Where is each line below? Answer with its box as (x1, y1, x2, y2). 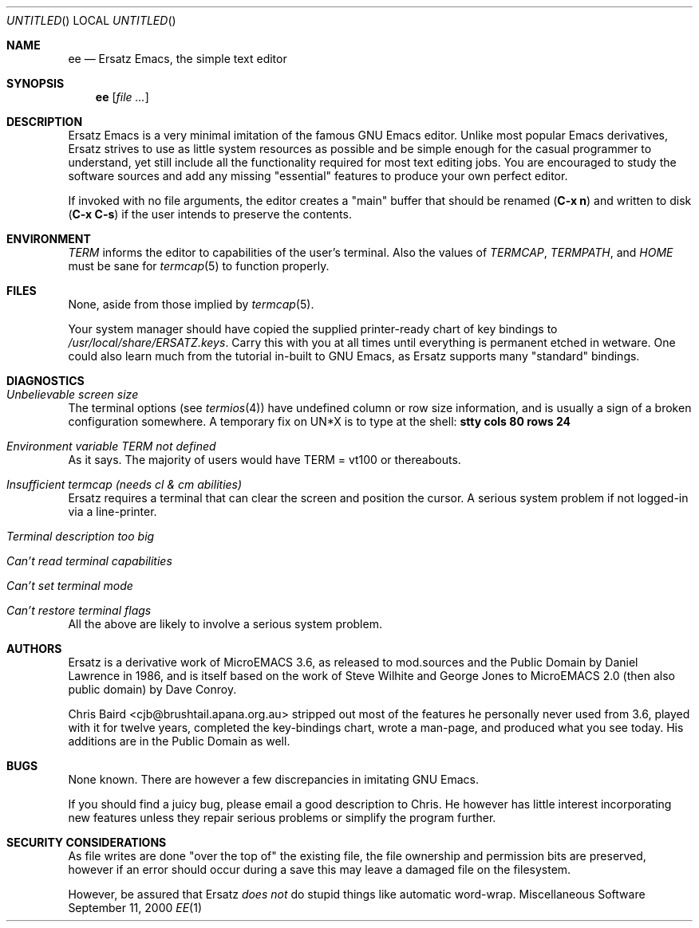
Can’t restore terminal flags (6, 604, 152, 617)
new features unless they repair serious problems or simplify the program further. (68, 811, 496, 824)
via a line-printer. (68, 505, 157, 518)
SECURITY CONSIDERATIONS (6, 836, 167, 849)
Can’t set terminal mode (6, 579, 133, 592)
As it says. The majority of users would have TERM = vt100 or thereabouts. (68, 453, 461, 466)
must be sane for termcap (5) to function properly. (68, 259, 330, 273)
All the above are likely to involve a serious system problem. (68, 617, 382, 631)
